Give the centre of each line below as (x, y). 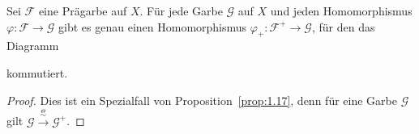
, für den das (343, 26)
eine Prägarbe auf (83, 10)
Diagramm (33, 46)
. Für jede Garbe (181, 10)
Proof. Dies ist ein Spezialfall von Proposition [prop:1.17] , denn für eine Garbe (202, 100)
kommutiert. (37, 72)
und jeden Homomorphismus (341, 10)
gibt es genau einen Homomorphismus (153, 26)
